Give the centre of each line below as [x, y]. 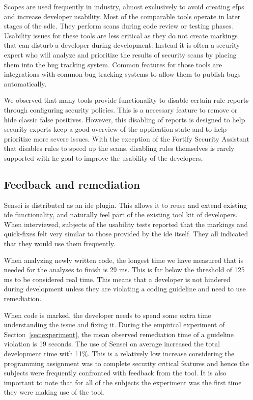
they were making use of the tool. [55, 392]
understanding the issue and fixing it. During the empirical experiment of [114, 325]
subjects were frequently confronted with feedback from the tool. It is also [115, 373]
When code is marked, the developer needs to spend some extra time [108, 315]
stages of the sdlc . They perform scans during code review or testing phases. [119, 26]
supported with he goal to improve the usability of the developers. [103, 157]
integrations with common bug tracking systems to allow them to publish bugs [122, 74]
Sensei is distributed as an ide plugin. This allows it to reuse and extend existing [126, 205]
